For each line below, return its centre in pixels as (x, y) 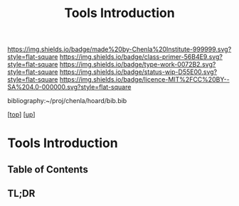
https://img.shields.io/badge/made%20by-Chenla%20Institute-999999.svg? (119, 49)
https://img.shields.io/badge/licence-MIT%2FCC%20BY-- (144, 80)
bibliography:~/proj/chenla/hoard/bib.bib (67, 101)
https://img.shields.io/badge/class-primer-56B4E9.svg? (141, 57)
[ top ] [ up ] (21, 114)
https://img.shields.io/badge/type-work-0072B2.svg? (138, 65)
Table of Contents (48, 169)
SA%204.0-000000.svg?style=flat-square (69, 87)
